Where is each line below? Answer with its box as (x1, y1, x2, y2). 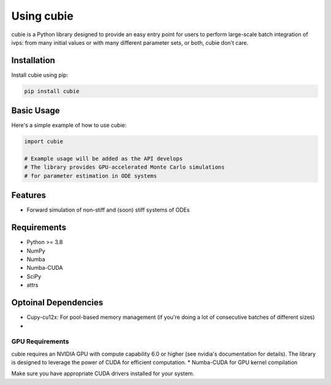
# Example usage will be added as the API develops (24, 155, 183, 162)
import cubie (24, 138, 64, 145)
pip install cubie (24, 88, 80, 94)
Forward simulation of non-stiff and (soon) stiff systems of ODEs (26, 206, 190, 214)
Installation (11, 55, 55, 66)
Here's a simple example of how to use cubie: (11, 121, 127, 129)
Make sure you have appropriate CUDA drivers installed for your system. (11, 370, 194, 377)
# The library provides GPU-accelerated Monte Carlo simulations (24, 164, 225, 171)
